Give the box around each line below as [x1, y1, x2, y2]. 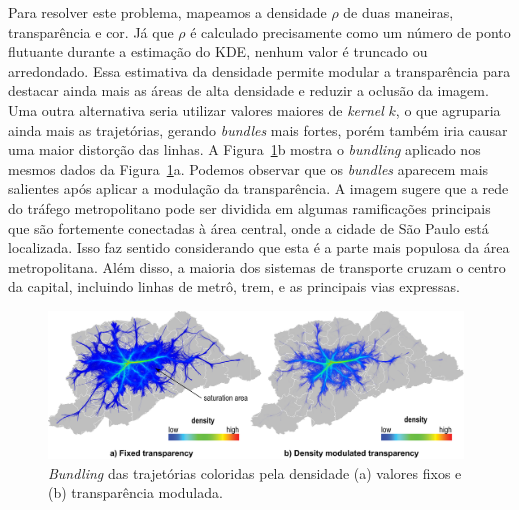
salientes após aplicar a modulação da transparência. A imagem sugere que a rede [8, 178, 509, 199]
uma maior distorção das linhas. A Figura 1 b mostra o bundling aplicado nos [8, 139, 481, 160]
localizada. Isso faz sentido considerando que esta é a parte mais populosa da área [8, 237, 510, 258]
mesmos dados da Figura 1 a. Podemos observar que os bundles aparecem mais [8, 158, 489, 179]
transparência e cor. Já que [8, 21, 174, 42]
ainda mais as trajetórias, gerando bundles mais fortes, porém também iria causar [8, 119, 508, 140]
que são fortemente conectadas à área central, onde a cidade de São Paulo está [8, 217, 489, 238]
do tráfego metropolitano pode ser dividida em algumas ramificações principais [8, 197, 491, 218]
